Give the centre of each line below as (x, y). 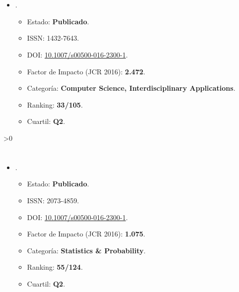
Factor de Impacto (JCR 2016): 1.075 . (86, 234)
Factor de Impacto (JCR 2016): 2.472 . (86, 71)
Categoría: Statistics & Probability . (86, 250)
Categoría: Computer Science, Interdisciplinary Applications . (131, 88)
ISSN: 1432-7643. (53, 38)
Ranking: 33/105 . (55, 104)
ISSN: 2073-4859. (53, 200)
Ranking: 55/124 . (55, 267)
